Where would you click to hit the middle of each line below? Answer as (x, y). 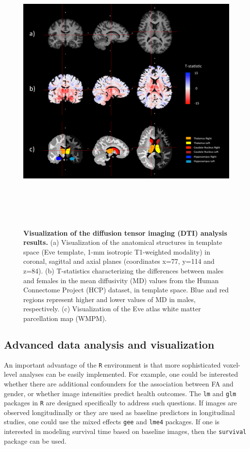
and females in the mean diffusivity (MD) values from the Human (121, 280)
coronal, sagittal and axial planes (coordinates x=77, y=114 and (119, 261)
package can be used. (35, 441)
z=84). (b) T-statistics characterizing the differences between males (124, 270)
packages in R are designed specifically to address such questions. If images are (121, 403)
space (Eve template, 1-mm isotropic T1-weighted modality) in (117, 251)
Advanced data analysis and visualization (109, 344)
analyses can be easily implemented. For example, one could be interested (129, 374)
